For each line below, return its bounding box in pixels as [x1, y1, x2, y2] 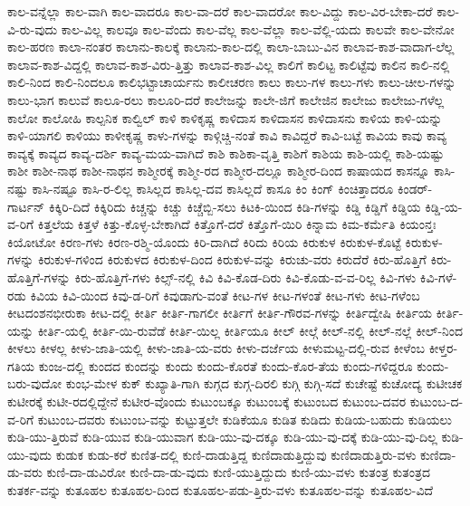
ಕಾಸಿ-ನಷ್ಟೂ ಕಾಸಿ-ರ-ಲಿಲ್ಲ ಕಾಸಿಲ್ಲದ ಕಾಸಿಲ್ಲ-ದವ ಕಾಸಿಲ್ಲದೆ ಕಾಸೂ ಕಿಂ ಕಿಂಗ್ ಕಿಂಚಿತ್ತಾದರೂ [32, 178, 394, 197]
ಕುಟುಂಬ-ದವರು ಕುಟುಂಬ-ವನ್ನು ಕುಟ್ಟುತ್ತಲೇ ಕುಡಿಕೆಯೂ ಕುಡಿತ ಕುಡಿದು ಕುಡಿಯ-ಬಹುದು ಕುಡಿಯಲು [37, 409, 452, 428]
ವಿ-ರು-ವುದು [7, 19, 58, 38]
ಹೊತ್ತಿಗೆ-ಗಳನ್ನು [7, 267, 71, 286]
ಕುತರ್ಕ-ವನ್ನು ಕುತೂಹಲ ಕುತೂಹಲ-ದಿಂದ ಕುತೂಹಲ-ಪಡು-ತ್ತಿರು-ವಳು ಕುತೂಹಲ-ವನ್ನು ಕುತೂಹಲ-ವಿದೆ [7, 481, 434, 500]
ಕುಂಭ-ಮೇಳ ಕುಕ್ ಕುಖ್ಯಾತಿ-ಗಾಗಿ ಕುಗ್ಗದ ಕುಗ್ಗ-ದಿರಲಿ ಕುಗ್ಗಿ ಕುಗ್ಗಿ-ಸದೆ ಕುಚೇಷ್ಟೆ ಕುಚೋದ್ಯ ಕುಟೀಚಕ [65, 374, 463, 393]
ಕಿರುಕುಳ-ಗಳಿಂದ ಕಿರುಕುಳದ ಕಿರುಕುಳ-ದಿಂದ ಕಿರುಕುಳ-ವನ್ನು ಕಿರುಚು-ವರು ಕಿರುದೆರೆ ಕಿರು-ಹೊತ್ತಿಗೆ [37, 250, 427, 269]
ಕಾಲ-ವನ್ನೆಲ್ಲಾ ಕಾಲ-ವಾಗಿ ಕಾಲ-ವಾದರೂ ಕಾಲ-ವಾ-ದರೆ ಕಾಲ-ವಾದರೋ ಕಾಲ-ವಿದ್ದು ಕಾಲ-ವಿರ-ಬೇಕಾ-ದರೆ [7, 2, 433, 20]
